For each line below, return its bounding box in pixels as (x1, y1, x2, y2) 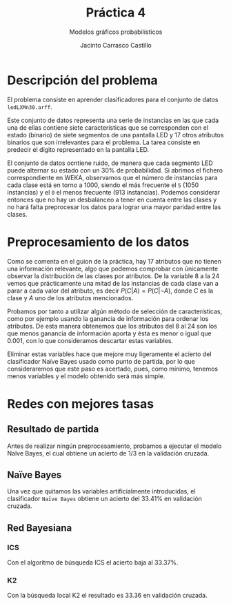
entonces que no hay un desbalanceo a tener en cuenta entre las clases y (7, 195, 217, 204)
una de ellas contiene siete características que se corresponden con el (7, 123, 209, 132)
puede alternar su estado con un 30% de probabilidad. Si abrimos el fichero (7, 166, 223, 174)
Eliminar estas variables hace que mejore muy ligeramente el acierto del (7, 350, 212, 358)
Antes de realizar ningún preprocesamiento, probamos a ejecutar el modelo (7, 442, 222, 450)
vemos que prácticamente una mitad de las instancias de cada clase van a (7, 279, 219, 287)
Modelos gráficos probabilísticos (69, 28, 163, 36)
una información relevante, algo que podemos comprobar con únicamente (7, 264, 219, 273)
